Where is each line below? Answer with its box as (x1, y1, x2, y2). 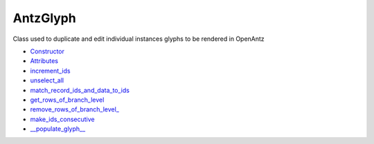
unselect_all (30, 76, 64, 84)
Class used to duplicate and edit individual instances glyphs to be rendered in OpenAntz (12, 35, 265, 43)
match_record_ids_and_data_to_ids (30, 86, 130, 94)
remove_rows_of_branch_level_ (30, 105, 119, 114)
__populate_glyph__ (30, 125, 86, 133)
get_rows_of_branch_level (30, 96, 105, 104)
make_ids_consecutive (30, 115, 95, 123)
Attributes (30, 57, 59, 65)
